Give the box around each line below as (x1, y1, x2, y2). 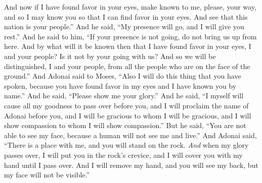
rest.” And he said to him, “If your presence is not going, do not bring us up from (4, 31, 257, 41)
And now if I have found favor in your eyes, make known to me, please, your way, (4, 2, 256, 12)
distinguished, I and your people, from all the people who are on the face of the (4, 60, 250, 71)
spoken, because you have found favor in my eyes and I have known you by (4, 80, 237, 91)
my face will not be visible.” (4, 169, 90, 180)
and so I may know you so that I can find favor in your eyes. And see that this (4, 11, 248, 22)
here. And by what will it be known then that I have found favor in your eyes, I (4, 41, 251, 51)
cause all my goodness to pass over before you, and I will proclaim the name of (4, 100, 249, 110)
